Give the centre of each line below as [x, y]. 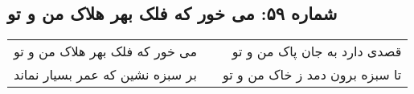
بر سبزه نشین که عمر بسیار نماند [105, 75]
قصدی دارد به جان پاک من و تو [317, 51]
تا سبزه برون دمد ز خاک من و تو [312, 75]
